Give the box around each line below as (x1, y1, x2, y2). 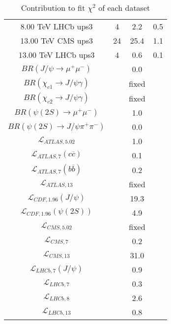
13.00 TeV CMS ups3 (20, 35, 93, 46)
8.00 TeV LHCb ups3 (20, 21, 93, 32)
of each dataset (98, 2, 150, 13)
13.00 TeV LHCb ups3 (18, 49, 95, 60)
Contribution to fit (21, 2, 85, 13)
